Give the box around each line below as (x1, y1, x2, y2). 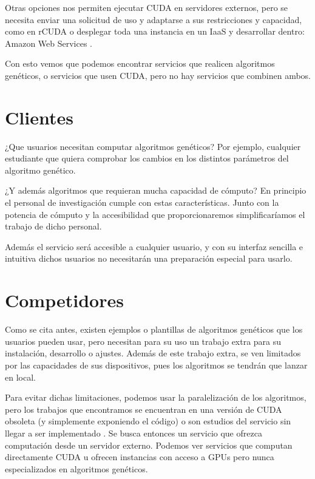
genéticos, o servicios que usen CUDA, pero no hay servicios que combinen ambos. (5, 69, 311, 81)
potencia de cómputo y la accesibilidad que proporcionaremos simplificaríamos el (5, 208, 305, 220)
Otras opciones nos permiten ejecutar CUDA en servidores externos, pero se (5, 1, 288, 13)
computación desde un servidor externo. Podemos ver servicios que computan (5, 438, 293, 451)
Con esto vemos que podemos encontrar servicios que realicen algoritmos (5, 57, 275, 70)
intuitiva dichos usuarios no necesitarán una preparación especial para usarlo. (5, 252, 293, 265)
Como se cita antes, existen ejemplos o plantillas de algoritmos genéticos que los (5, 323, 303, 336)
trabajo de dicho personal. (5, 220, 102, 233)
